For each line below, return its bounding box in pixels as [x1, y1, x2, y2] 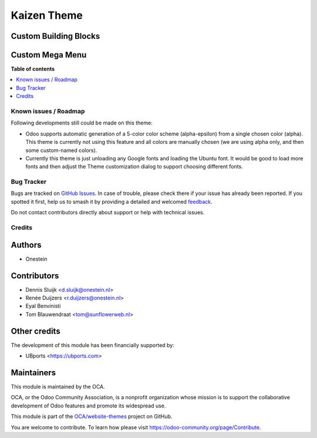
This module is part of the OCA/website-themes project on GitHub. [11, 413, 173, 420]
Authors [11, 240, 42, 250]
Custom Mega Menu [11, 50, 87, 60]
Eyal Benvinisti [25, 302, 61, 309]
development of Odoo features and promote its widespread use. [11, 402, 166, 409]
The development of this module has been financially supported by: [11, 341, 174, 349]
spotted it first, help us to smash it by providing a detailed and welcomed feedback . [11, 198, 213, 205]
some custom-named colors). [25, 147, 97, 154]
